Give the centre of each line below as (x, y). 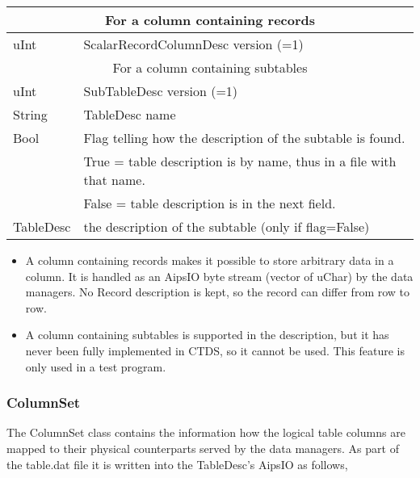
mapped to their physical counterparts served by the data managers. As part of (203, 448)
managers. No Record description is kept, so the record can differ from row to (218, 292)
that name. (114, 180)
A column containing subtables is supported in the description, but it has (207, 335)
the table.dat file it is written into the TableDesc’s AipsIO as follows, (177, 464)
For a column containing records (210, 20)
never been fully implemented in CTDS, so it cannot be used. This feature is (215, 350)
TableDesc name (130, 114)
